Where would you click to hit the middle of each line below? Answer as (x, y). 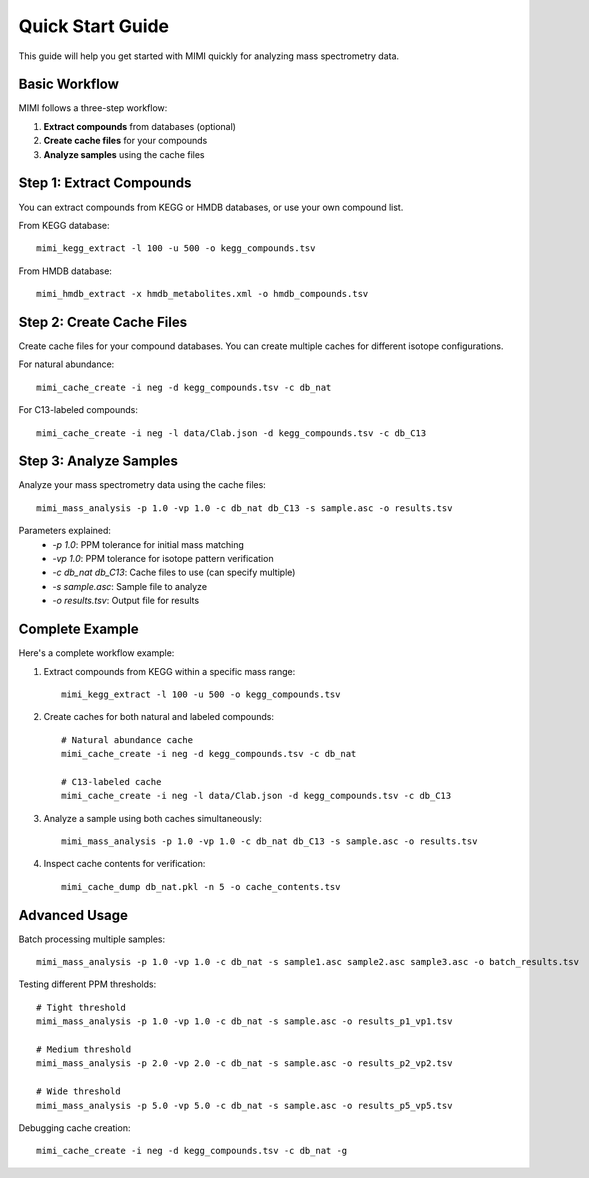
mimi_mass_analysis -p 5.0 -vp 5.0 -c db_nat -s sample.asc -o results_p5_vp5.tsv (244, 1105)
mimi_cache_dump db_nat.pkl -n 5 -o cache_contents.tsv (201, 886)
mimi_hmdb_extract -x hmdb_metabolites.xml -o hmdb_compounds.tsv (202, 294)
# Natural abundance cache (127, 739)
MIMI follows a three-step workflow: (93, 108)
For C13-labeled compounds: (78, 410)
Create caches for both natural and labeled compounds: (159, 717)
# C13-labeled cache (111, 781)
